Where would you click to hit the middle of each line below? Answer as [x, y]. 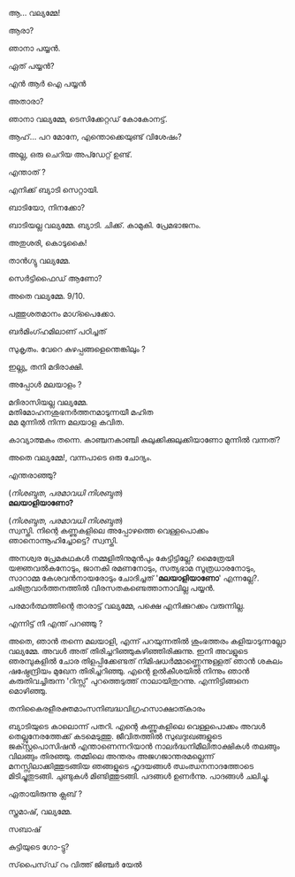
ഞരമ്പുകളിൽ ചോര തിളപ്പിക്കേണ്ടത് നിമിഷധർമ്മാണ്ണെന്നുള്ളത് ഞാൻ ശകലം [146, 661]
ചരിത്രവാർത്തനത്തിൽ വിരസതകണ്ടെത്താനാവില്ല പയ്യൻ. [112, 588]
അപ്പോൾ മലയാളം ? [45, 385]
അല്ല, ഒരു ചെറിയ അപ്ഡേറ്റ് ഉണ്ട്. [71, 154]
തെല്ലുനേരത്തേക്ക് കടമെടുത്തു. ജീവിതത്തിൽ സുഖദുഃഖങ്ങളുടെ [115, 736]
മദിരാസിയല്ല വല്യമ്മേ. [49, 402]
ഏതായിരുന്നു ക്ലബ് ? [45, 794]
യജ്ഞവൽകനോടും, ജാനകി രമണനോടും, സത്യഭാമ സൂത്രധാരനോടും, [132, 568]
